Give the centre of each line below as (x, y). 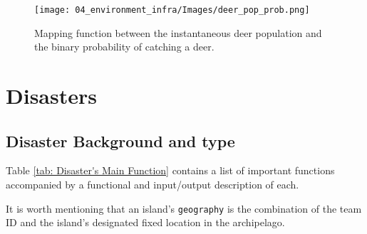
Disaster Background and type (120, 140)
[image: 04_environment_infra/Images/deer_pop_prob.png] (172, 10)
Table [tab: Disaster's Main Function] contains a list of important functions (170, 170)
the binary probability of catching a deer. (124, 47)
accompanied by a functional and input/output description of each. (153, 185)
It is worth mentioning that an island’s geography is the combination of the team (184, 208)
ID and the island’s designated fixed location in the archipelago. (145, 222)
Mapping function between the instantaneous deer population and (178, 32)
